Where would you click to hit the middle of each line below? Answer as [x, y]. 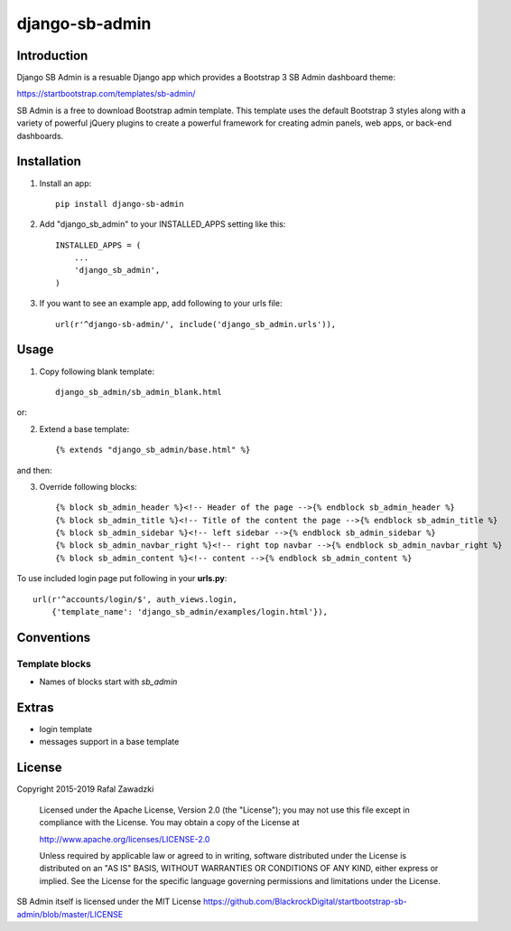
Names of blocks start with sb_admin [108, 682]
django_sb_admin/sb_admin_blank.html [139, 392]
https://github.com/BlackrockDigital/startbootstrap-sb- [305, 902]
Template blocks [54, 663]
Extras [35, 708]
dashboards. [40, 136]
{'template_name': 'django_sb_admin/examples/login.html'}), [190, 612]
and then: [34, 470]
